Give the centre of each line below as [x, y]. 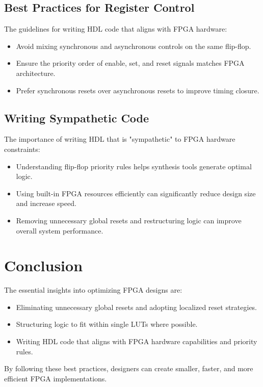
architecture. [36, 73]
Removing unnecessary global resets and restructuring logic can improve [129, 220]
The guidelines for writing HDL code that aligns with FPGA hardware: [116, 29]
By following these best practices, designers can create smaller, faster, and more [129, 368]
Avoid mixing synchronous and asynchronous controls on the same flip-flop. [134, 46]
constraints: [22, 149]
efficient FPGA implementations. [56, 378]
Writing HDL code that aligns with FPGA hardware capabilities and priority [137, 341]
